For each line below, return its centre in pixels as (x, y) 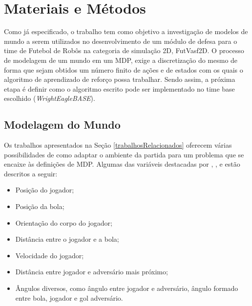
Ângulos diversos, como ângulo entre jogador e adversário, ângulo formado (127, 288)
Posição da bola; (40, 206)
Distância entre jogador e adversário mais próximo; (92, 272)
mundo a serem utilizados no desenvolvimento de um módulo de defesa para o (121, 41)
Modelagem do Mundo (62, 124)
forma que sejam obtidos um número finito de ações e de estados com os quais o (124, 69)
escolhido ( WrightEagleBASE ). (50, 98)
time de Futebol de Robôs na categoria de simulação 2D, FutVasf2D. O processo (124, 50)
